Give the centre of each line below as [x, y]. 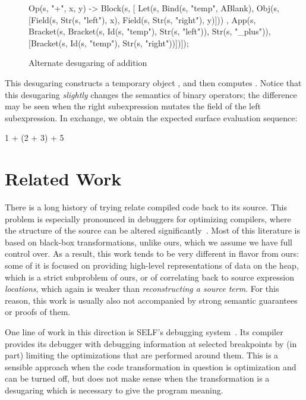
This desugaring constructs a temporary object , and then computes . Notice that [153, 82]
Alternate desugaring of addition [88, 63]
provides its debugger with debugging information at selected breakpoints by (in [151, 343]
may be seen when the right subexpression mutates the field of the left [133, 106]
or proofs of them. [38, 312]
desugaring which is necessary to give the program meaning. [114, 390]
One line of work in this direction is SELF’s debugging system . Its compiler [144, 332]
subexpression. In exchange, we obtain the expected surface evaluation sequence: [151, 117]
